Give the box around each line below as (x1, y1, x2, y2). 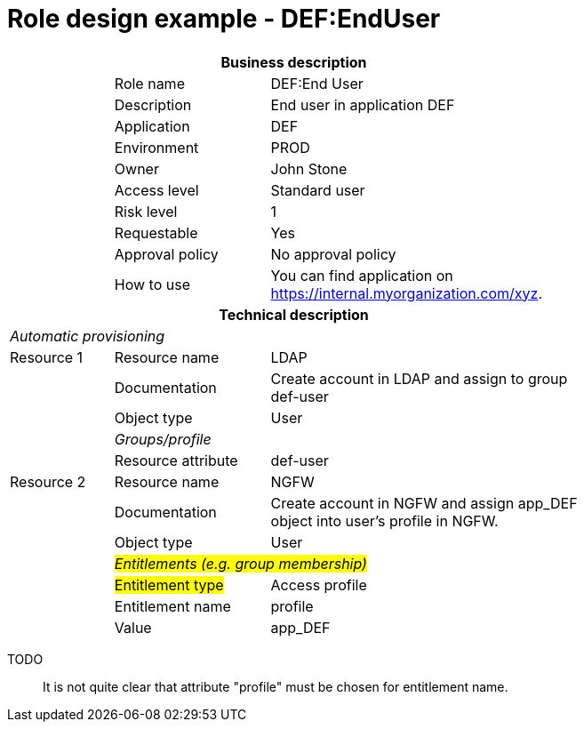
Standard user (270, 180, 365, 199)
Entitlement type (114, 575, 224, 594)
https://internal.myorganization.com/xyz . (270, 284, 542, 302)
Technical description (219, 305, 369, 324)
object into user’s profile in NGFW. (270, 511, 499, 530)
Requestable (114, 223, 198, 242)
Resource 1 (10, 348, 84, 366)
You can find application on (270, 266, 453, 284)
